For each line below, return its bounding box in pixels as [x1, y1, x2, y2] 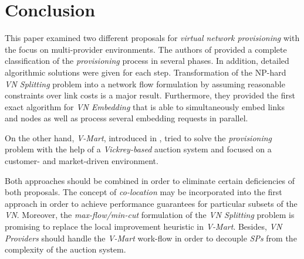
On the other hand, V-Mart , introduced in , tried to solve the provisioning [5, 131, 272, 144]
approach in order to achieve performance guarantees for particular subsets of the [5, 197, 298, 209]
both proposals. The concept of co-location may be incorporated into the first [5, 186, 282, 198]
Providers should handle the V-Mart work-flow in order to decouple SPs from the [5, 231, 297, 244]
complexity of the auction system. [5, 243, 126, 255]
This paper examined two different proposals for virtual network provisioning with [5, 32, 300, 44]
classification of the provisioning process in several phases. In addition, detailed [5, 54, 289, 67]
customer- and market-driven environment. [5, 155, 158, 167]
